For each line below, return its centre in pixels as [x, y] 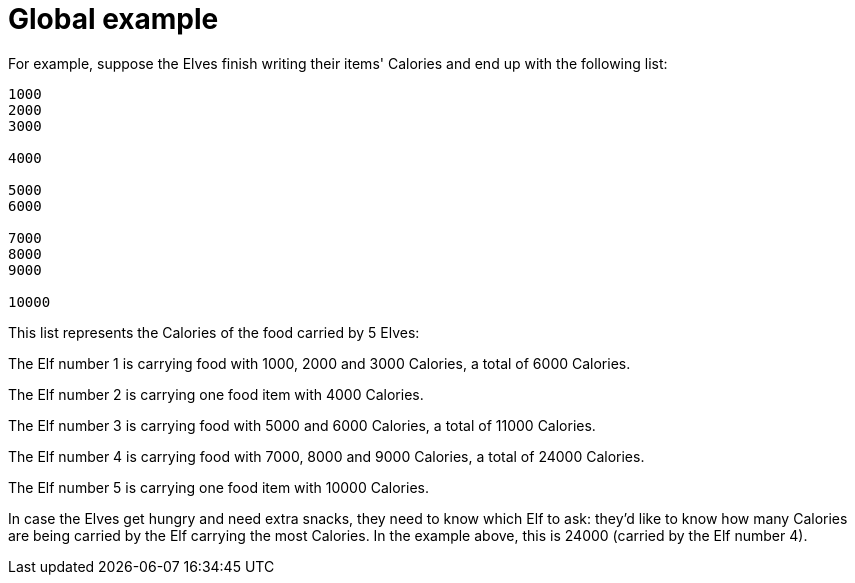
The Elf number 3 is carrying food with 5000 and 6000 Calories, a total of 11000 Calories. [302, 425]
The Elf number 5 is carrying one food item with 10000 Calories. [218, 487]
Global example [113, 19]
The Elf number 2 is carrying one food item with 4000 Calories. [216, 394]
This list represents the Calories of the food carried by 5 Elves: [214, 332]
